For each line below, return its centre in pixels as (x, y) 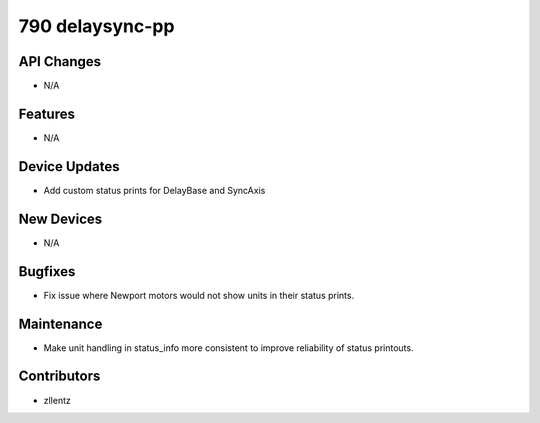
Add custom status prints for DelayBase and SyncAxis (154, 190)
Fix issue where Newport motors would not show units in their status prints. (199, 295)
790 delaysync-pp (96, 26)
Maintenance (60, 323)
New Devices (60, 218)
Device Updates (69, 166)
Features (46, 113)
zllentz (57, 400)
